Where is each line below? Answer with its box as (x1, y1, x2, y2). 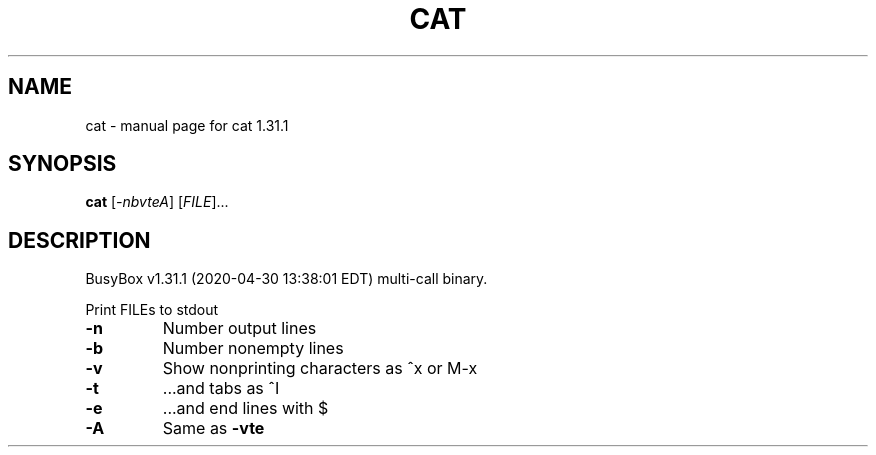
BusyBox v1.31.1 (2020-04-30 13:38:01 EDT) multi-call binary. (85, 270, 488, 288)
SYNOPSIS (8, 151, 117, 177)
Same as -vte (162, 418, 265, 439)
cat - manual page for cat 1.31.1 (85, 116, 289, 134)
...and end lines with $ (162, 398, 329, 419)
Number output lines (162, 318, 317, 339)
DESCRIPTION (8, 227, 151, 253)
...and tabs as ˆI (162, 378, 280, 399)
